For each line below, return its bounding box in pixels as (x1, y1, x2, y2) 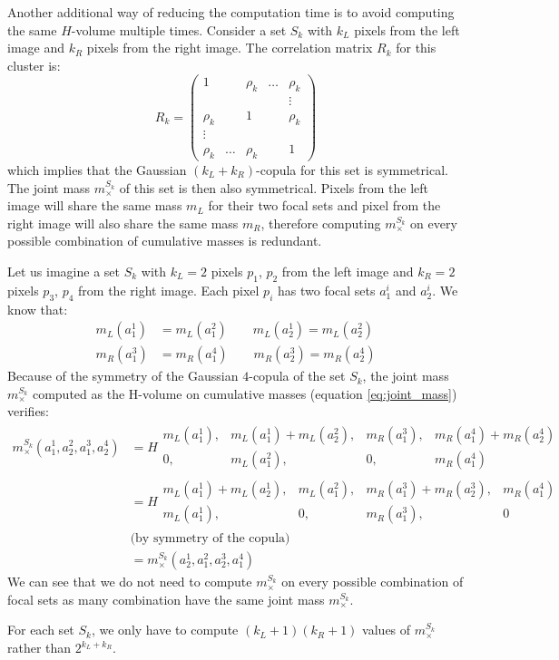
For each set (7, 620, 74, 639)
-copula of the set (249, 366, 346, 385)
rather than (7, 638, 72, 657)
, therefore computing (260, 213, 381, 232)
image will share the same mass (7, 196, 182, 215)
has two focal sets (277, 280, 376, 299)
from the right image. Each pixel (78, 280, 260, 299)
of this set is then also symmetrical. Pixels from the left (119, 178, 428, 197)
